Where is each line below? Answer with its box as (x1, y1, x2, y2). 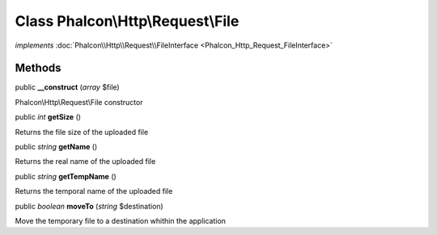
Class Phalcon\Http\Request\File (15, 12, 240, 30)
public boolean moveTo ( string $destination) (15, 201, 163, 211)
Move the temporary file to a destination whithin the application (15, 216, 227, 225)
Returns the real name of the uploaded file (15, 157, 156, 166)
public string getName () (15, 142, 98, 152)
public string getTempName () (15, 171, 117, 181)
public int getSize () (15, 112, 81, 122)
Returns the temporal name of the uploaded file (15, 187, 173, 196)
